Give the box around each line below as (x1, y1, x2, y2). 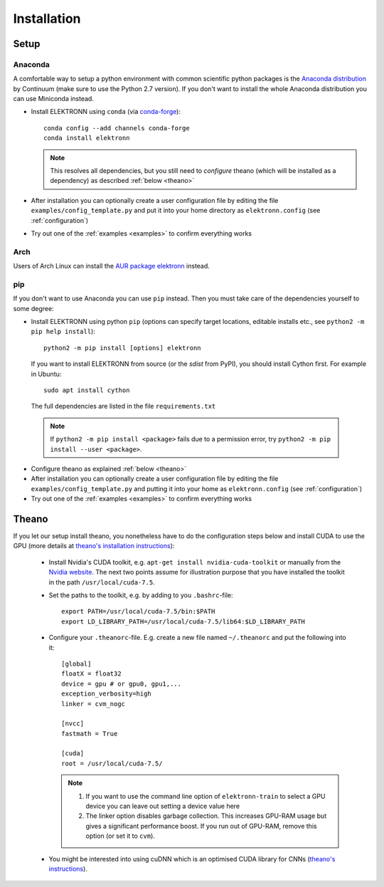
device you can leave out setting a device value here (85, 802, 240, 811)
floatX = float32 (61, 670, 122, 678)
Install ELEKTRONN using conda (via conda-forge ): (31, 107, 181, 116)
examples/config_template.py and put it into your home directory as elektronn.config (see (31, 206, 321, 215)
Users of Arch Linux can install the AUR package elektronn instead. (13, 262, 210, 271)
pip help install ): (31, 327, 95, 336)
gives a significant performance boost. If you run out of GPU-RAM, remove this (85, 822, 317, 830)
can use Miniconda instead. (13, 95, 94, 103)
